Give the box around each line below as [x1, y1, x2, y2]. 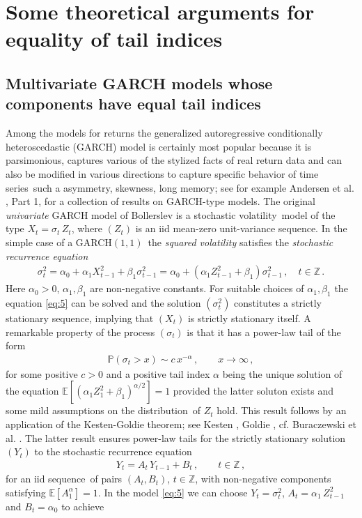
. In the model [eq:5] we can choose [97, 485, 248, 499]
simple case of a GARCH [6, 234, 112, 249]
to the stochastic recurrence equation [34, 444, 192, 459]
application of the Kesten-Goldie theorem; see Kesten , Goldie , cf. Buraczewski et [6, 416, 356, 431]
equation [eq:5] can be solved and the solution [6, 295, 201, 310]
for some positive [6, 366, 78, 381]
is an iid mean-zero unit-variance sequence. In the [135, 221, 347, 236]
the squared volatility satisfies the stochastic [148, 234, 333, 249]
